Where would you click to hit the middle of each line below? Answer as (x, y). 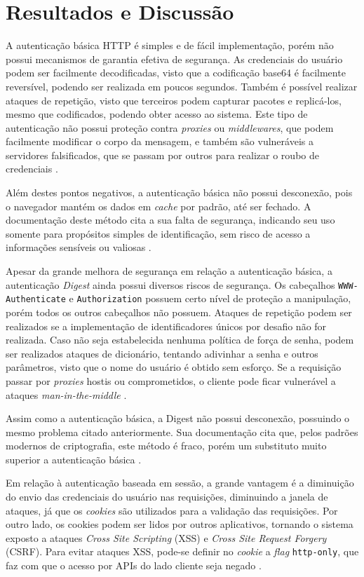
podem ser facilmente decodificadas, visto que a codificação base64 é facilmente (176, 73)
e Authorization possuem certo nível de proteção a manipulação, (210, 298)
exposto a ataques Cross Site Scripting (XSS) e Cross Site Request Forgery (166, 537)
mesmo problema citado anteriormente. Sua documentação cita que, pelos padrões (182, 432)
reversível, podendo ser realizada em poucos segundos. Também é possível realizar (182, 86)
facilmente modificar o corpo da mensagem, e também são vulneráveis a (160, 141)
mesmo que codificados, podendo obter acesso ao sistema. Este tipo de (157, 114)
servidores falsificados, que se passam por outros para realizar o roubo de (162, 155)
